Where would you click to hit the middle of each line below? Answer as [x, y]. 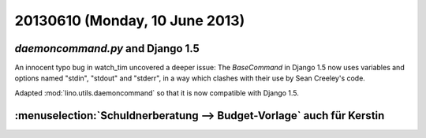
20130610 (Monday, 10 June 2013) [130, 21]
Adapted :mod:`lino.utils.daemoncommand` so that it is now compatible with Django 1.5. [157, 93]
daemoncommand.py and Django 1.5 [107, 48]
